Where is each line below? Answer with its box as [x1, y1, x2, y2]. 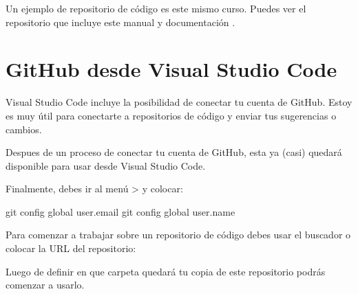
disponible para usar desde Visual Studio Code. [6, 158, 206, 172]
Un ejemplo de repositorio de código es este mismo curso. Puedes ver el [6, 1, 306, 15]
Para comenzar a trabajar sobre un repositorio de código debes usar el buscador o [6, 227, 351, 242]
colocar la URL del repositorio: [6, 241, 136, 256]
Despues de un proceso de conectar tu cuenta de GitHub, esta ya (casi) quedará [6, 145, 342, 159]
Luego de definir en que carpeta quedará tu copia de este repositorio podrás [6, 264, 326, 278]
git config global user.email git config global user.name [6, 204, 235, 218]
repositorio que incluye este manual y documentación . [6, 14, 235, 29]
